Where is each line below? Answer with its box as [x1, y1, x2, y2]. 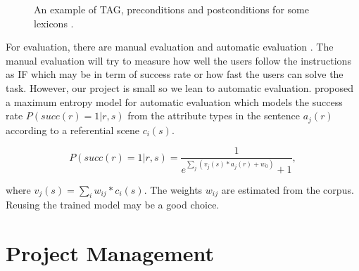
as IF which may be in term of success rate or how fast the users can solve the [6, 67, 344, 81]
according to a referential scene [6, 122, 139, 137]
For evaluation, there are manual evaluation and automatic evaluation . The [6, 39, 334, 54]
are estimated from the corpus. [221, 182, 354, 197]
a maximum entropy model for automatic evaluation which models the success [6, 94, 343, 109]
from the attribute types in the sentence [127, 108, 300, 123]
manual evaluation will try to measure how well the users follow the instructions [6, 53, 351, 67]
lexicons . [34, 15, 74, 30]
